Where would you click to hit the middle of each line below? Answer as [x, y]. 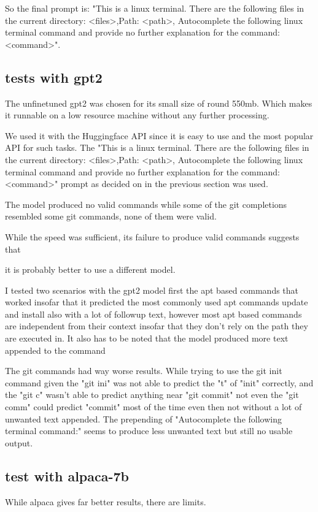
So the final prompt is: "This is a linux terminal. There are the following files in [155, 8]
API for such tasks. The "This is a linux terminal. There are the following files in [157, 147]
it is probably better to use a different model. [90, 269]
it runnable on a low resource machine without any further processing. [137, 115]
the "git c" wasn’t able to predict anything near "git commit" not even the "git [152, 395]
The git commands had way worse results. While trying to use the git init [144, 371]
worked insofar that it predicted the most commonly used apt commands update [157, 302]
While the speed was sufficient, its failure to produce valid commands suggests [152, 236]
